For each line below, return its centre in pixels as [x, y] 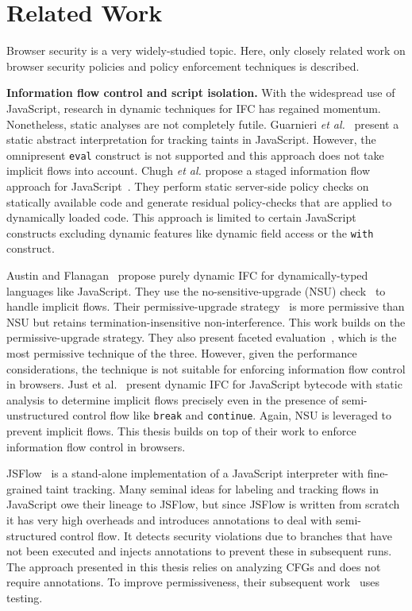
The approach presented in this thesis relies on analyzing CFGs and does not [194, 566]
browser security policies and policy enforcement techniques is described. [183, 66]
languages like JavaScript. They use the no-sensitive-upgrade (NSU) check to [196, 290]
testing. [25, 597]
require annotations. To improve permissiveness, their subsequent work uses [193, 582]
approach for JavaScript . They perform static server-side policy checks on [188, 186]
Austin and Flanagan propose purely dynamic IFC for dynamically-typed [187, 275]
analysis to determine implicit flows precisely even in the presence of [173, 399]
